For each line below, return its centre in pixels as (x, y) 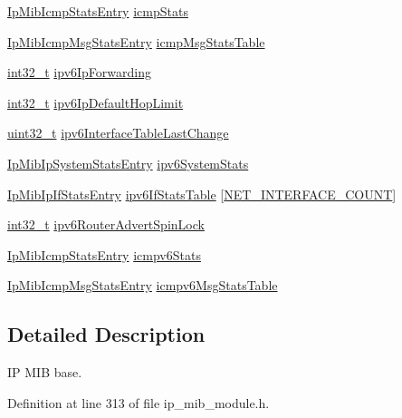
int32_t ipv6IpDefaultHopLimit (96, 102)
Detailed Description (106, 334)
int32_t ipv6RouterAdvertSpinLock (106, 224)
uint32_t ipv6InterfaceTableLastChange (118, 133)
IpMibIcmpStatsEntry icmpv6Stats (104, 254)
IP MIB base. (45, 372)
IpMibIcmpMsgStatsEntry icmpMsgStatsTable (136, 41)
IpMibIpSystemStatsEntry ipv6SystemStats (128, 163)
